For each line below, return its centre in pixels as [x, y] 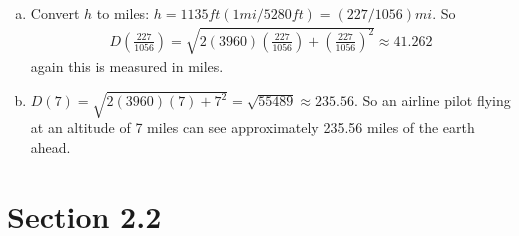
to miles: [123, 13]
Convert [55, 13]
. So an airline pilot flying [432, 100]
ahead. [50, 146]
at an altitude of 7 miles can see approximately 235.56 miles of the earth [252, 127]
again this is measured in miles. [127, 66]
